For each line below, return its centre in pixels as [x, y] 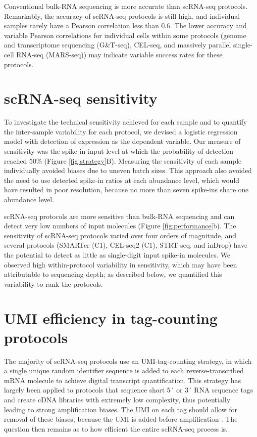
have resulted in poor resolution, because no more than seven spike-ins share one [126, 190]
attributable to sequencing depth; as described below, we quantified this [113, 274]
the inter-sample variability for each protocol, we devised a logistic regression [121, 131]
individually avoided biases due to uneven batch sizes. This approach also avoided [128, 170]
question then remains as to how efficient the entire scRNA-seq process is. [116, 428]
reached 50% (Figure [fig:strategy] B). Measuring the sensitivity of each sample [123, 160]
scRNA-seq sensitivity [81, 98]
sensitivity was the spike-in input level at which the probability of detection [119, 151]
